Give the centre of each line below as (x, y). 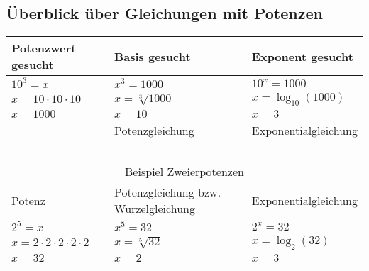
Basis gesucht (153, 56)
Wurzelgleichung (155, 209)
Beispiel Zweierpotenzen (184, 172)
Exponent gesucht (302, 56)
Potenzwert (44, 48)
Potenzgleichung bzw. (168, 192)
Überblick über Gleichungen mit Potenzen (164, 13)
